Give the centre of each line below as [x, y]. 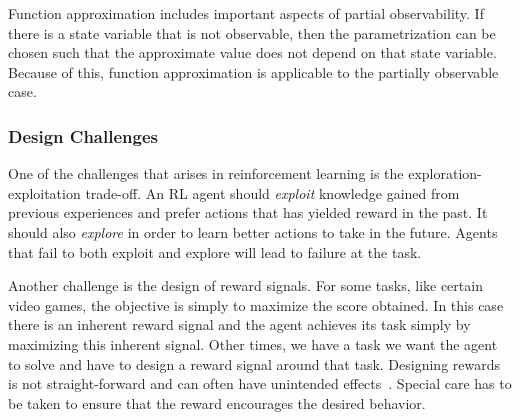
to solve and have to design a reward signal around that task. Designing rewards [254, 363]
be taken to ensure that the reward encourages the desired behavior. [217, 402]
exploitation [44, 192]
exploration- [445, 173]
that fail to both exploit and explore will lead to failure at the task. [215, 251]
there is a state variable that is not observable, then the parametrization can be [252, 32]
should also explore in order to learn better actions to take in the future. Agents [253, 231]
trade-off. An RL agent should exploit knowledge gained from [272, 192]
